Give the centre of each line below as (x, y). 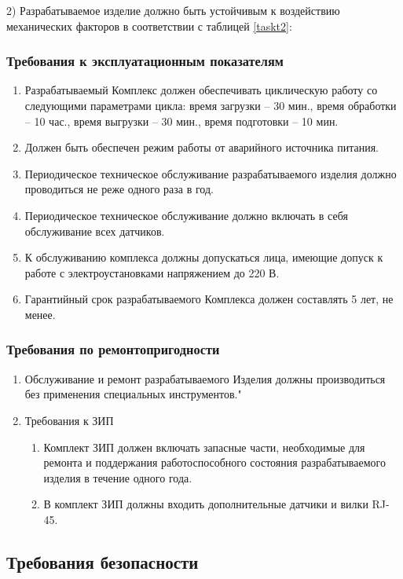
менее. (40, 314)
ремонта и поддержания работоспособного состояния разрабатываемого (214, 462)
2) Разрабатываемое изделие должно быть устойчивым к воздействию (173, 10)
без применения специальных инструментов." (133, 394)
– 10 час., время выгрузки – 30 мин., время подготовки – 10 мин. (181, 121)
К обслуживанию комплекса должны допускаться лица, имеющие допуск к (204, 257)
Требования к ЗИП (69, 420)
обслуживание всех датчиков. (95, 231)
